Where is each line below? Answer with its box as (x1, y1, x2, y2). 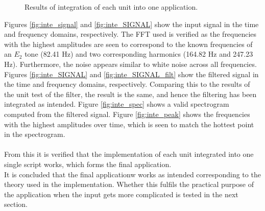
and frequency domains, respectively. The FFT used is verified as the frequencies (4, 29, 257, 39)
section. (4, 199, 28, 209)
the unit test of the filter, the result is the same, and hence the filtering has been (4, 88, 257, 99)
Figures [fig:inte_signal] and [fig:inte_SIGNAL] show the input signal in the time (4, 18, 259, 29)
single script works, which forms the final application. (4, 158, 172, 169)
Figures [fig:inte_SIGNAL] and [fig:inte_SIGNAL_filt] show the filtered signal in (4, 68, 259, 79)
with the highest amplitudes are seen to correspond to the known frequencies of (4, 38, 253, 49)
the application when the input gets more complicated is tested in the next (4, 189, 238, 199)
